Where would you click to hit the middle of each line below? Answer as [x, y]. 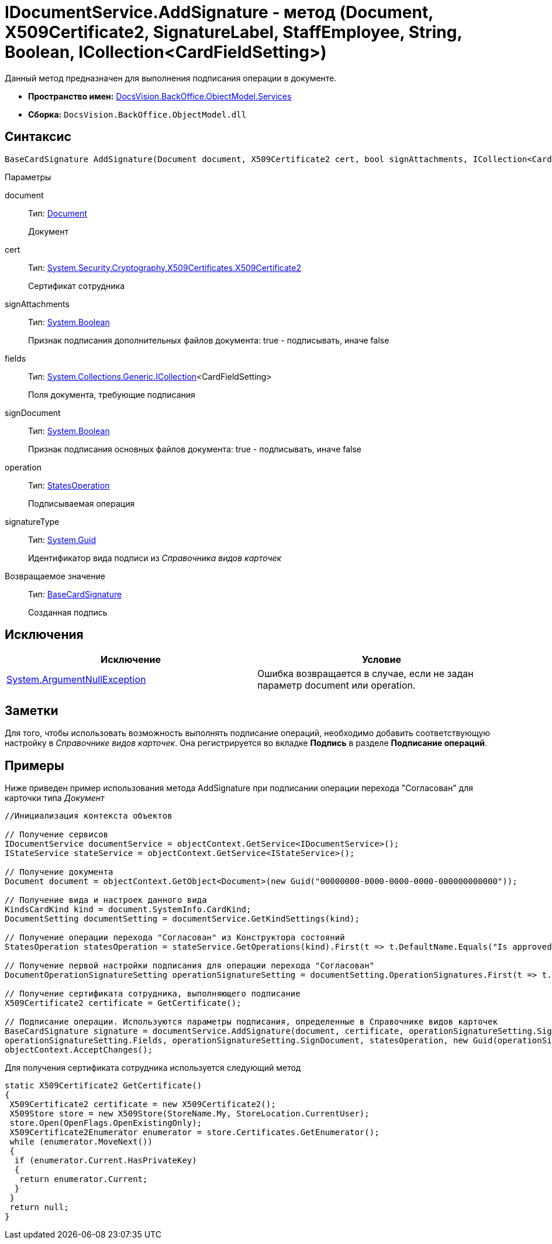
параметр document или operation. [337, 685]
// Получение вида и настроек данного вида [106, 900]
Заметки [32, 710]
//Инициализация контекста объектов [89, 816]
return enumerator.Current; [84, 1179]
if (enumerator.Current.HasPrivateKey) [106, 1161]
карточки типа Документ [55, 798]
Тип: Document [58, 213]
